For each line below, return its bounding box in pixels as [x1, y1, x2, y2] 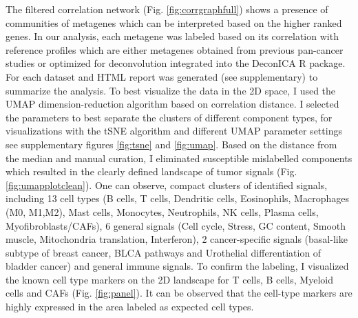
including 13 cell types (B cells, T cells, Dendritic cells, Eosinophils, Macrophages [6, 191, 349, 206]
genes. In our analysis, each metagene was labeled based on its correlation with [6, 29, 339, 43]
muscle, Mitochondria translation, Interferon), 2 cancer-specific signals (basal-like [6, 232, 348, 246]
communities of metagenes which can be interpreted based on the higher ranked [6, 15, 342, 30]
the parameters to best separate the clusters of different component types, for [6, 110, 333, 124]
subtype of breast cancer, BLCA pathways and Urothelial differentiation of [6, 245, 322, 259]
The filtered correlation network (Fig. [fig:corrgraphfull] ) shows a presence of [6, 2, 328, 16]
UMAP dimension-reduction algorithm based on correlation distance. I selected [6, 97, 339, 111]
